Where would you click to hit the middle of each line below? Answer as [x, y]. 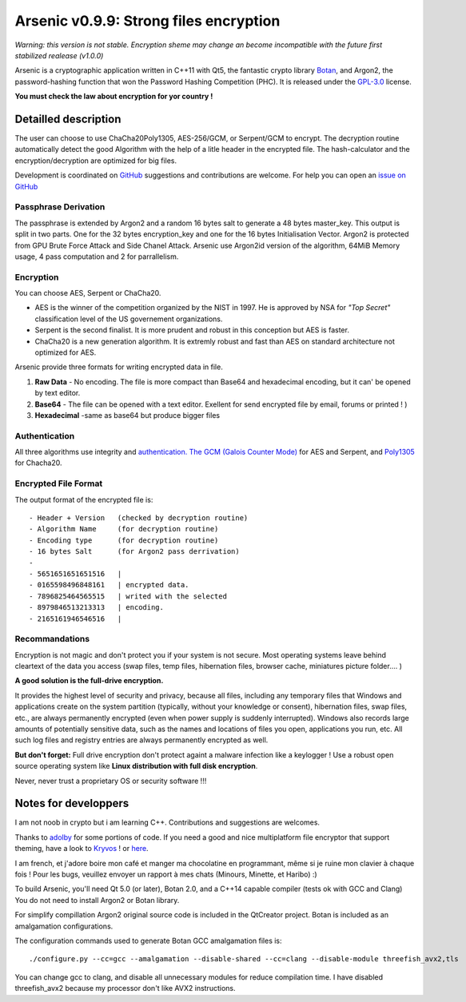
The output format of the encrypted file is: [84, 499]
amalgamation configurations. [64, 926]
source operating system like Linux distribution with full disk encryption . [136, 766]
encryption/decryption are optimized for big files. [96, 161]
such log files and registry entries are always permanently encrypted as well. [141, 740]
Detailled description [68, 119]
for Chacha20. [38, 463]
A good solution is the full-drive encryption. [89, 681]
